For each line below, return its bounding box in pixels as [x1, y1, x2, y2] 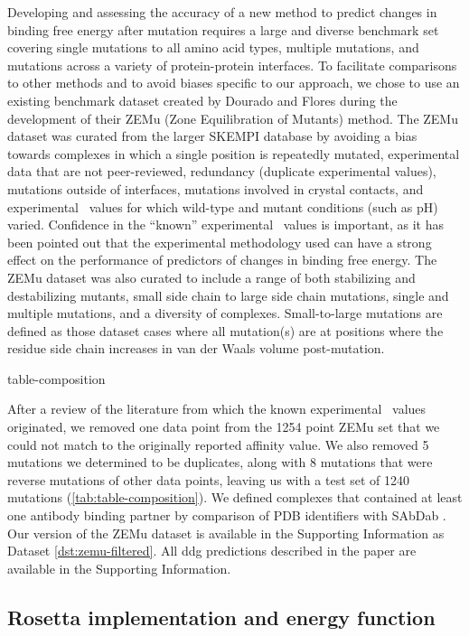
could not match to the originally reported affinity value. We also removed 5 [7, 435, 429, 454]
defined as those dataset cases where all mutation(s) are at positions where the [7, 321, 444, 340]
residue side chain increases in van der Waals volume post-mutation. [7, 339, 385, 358]
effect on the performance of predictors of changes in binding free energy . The [7, 250, 437, 269]
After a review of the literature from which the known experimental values [7, 399, 427, 418]
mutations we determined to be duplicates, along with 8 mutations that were [7, 453, 433, 472]
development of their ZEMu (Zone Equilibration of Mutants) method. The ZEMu [7, 108, 458, 127]
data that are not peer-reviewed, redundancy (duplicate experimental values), [7, 162, 436, 181]
